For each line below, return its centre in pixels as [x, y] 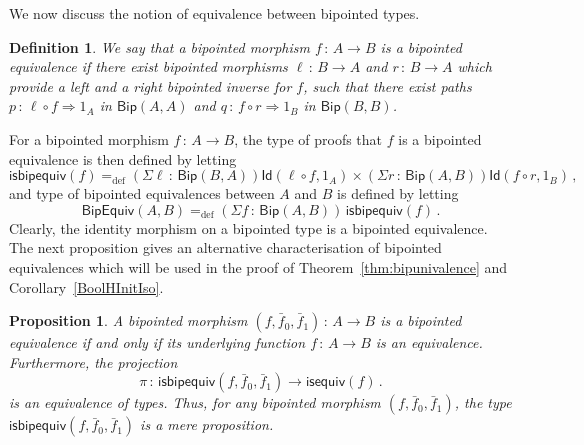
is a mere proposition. [207, 424]
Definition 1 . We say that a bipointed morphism [159, 46]
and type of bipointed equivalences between [142, 193]
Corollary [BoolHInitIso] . [86, 286]
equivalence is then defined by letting [123, 158]
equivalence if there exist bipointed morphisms [148, 66]
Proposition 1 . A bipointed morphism [128, 320]
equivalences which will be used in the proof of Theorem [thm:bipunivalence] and [258, 266]
